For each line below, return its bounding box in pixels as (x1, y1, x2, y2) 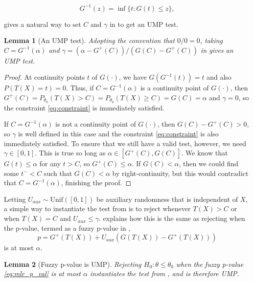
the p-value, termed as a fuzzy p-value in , (4, 222, 131, 233)
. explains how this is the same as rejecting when (99, 213, 245, 223)
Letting (4, 194, 26, 204)
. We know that (181, 148, 228, 158)
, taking (200, 35, 223, 45)
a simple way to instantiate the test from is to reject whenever (4, 203, 191, 214)
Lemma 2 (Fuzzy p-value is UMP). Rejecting (4, 259, 141, 269)
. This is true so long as (35, 148, 106, 158)
